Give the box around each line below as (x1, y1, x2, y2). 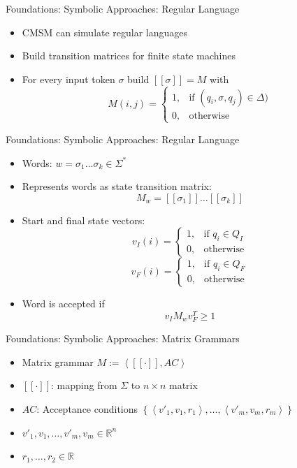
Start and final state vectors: (22, 212, 145, 227)
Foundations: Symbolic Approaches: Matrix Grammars (6, 331, 240, 346)
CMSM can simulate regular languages (22, 24, 188, 39)
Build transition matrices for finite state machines (22, 48, 236, 63)
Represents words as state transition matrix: (22, 179, 212, 193)
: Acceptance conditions (36, 401, 138, 416)
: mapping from (51, 378, 117, 393)
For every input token (22, 71, 115, 86)
